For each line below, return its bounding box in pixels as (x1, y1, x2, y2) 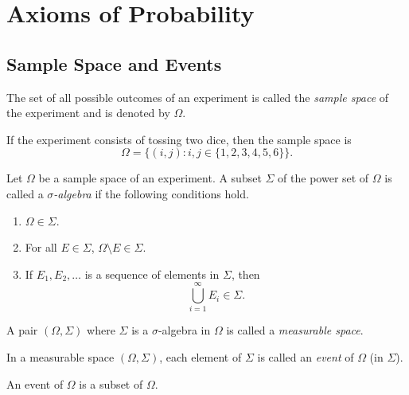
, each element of (159, 349, 242, 366)
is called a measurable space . (226, 322, 364, 338)
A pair (6, 322, 38, 338)
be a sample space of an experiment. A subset (38, 170, 262, 186)
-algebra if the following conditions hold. (53, 185, 249, 201)
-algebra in (158, 322, 211, 338)
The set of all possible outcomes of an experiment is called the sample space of (6, 88, 389, 105)
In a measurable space (6, 349, 115, 366)
